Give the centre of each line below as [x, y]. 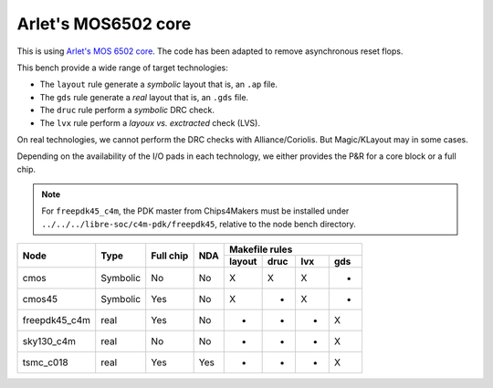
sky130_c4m [49, 341]
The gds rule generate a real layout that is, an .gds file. [144, 97]
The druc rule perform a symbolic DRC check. [127, 110]
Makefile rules [261, 249]
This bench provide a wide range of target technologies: [122, 68]
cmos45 [40, 299]
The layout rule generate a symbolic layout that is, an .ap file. [159, 84]
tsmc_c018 [45, 362]
